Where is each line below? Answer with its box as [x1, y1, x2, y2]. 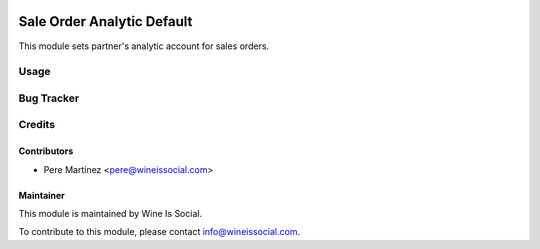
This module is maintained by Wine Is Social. [18, 207, 203, 219]
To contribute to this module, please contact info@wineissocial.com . [18, 226, 300, 238]
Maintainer [18, 189, 65, 201]
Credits [18, 118, 55, 132]
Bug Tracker [18, 91, 80, 105]
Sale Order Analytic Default [18, 13, 193, 30]
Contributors [18, 145, 74, 157]
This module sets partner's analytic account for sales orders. [18, 40, 270, 52]
